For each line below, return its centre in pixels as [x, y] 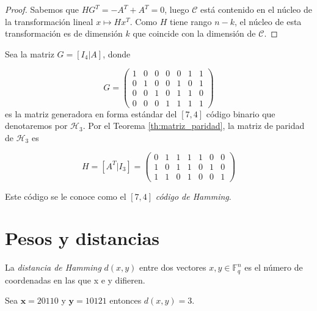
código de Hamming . [193, 196]
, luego [177, 9]
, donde [117, 53]
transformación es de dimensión [64, 33]
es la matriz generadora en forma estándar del [91, 113]
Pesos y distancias [82, 238]
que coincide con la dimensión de [194, 33]
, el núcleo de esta [268, 21]
